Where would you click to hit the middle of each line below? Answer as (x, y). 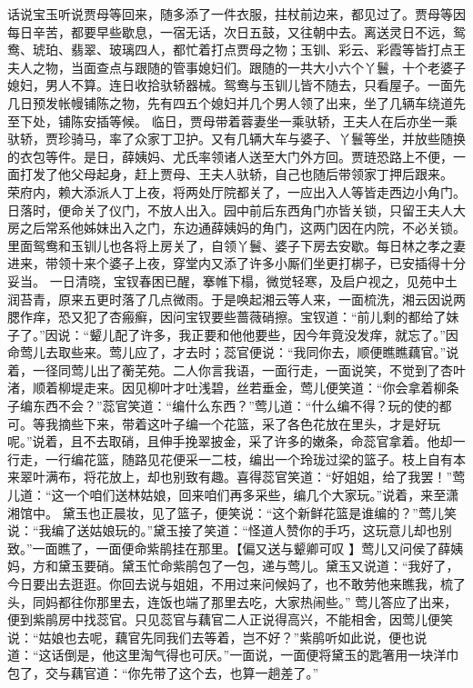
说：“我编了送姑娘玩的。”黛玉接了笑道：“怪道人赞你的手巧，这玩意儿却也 (223, 530)
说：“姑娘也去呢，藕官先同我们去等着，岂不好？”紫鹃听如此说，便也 (211, 637)
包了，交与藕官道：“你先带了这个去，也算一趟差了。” (163, 672)
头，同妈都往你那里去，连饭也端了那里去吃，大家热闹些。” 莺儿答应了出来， (232, 601)
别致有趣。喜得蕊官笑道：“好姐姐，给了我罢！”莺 (319, 477)
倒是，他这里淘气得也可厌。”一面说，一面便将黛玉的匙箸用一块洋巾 (262, 655)
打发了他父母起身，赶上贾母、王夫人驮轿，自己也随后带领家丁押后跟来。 (236, 174)
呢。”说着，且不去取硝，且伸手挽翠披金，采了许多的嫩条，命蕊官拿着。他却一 (236, 441)
